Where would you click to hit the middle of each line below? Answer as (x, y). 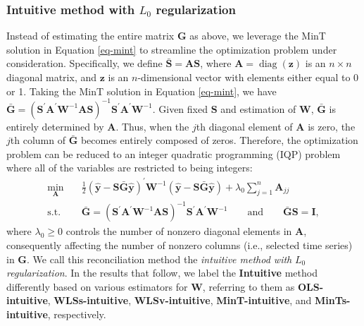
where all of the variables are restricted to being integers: (130, 168)
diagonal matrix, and (52, 77)
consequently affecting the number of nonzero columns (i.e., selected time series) (180, 244)
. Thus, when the (152, 126)
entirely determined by (55, 126)
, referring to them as (249, 286)
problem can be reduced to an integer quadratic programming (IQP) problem (174, 153)
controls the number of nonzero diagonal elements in (179, 231)
